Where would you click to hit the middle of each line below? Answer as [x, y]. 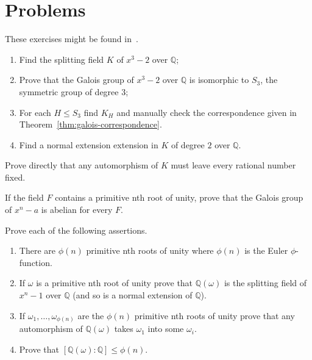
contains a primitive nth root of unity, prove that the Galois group [179, 197]
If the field [24, 197]
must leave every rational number [233, 165]
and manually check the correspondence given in [207, 112]
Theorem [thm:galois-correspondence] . [90, 124]
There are [37, 250]
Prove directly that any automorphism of [82, 165]
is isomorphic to [219, 80]
